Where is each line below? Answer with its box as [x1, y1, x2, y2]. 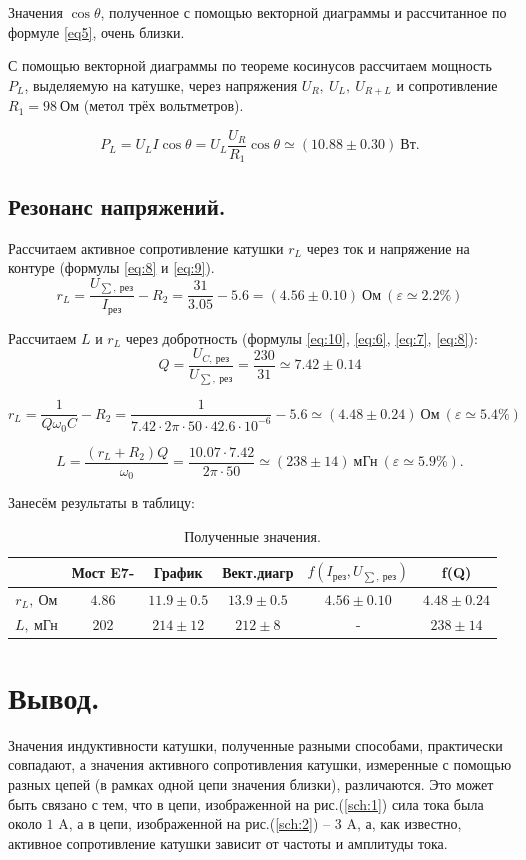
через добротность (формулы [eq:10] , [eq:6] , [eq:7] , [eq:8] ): [125, 327, 478, 348]
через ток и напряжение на [306, 237, 470, 258]
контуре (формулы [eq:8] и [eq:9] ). [8, 257, 215, 278]
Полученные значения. [184, 525, 321, 546]
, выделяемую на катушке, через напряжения [24, 74, 298, 95]
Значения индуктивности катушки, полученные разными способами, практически [8, 734, 503, 755]
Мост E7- [71, 561, 135, 582]
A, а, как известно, [346, 813, 462, 834]
